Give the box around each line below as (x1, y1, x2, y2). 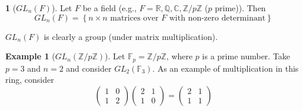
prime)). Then (215, 2, 266, 14)
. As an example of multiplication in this (152, 62, 299, 74)
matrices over (110, 14, 159, 22)
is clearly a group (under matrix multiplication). (44, 30, 218, 42)
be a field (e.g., (82, 2, 137, 14)
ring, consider (5, 73, 54, 86)
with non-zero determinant (169, 14, 266, 22)
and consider (66, 62, 112, 74)
